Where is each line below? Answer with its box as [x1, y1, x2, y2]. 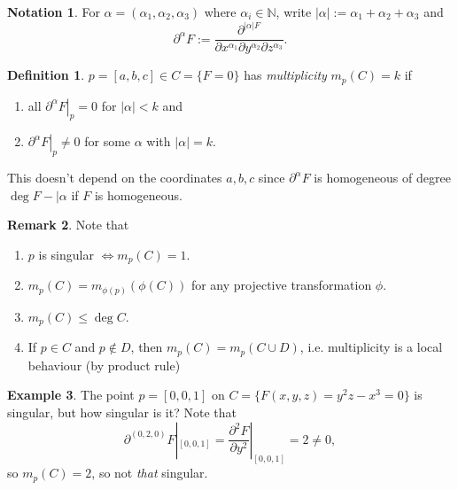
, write [276, 3, 312, 20]
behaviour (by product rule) [27, 355, 181, 374]
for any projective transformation [190, 276, 372, 294]
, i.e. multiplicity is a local [299, 338, 443, 356]
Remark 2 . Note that [7, 215, 129, 234]
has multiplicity [244, 66, 327, 84]
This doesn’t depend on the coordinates [7, 168, 222, 187]
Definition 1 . [7, 66, 85, 84]
